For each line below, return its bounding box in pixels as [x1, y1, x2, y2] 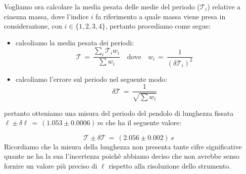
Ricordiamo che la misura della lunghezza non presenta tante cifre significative [4, 141, 242, 151]
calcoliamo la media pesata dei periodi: [15, 37, 134, 47]
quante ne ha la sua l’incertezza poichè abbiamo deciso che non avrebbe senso [4, 151, 240, 161]
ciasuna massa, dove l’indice [4, 11, 89, 21]
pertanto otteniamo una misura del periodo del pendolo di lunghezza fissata [4, 107, 234, 118]
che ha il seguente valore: [105, 117, 182, 128]
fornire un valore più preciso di [4, 160, 98, 171]
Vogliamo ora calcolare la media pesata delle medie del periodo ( [4, 1, 200, 11]
